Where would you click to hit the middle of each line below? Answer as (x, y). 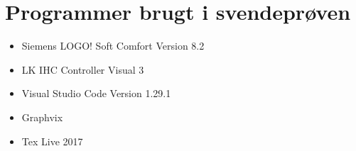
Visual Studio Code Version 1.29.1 (96, 93)
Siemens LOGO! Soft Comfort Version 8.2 (113, 46)
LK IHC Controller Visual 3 (83, 69)
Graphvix (42, 117)
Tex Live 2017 (52, 141)
